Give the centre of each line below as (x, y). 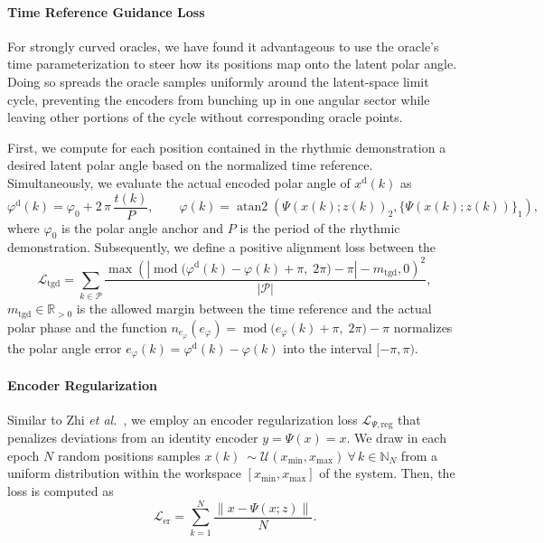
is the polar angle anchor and (142, 227)
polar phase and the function (87, 327)
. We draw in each (396, 438)
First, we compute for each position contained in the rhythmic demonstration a (227, 147)
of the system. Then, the (387, 473)
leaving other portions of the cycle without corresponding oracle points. (205, 117)
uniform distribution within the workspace (124, 473)
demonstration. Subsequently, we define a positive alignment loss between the (222, 247)
